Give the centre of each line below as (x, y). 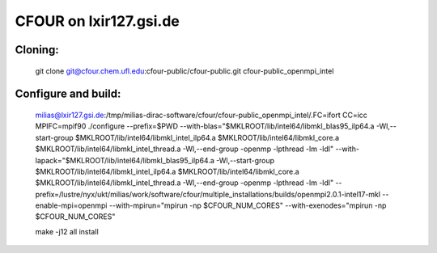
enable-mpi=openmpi (71, 205)
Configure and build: (68, 94)
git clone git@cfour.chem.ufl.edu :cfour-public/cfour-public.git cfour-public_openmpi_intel (185, 71)
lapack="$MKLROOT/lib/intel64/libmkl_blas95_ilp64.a (125, 160)
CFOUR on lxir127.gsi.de (97, 21)
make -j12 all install (67, 231)
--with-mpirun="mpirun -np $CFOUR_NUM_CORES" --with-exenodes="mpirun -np (248, 205)
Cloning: (37, 50)
